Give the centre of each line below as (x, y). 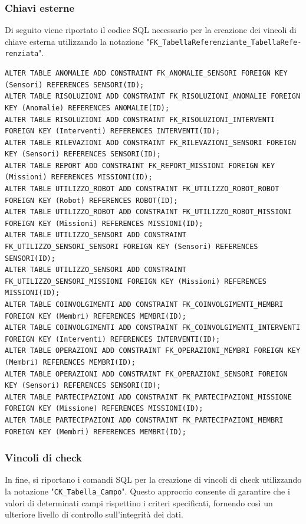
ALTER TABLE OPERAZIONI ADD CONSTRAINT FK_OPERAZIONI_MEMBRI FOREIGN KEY (153, 351)
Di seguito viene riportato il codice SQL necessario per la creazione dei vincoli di (151, 30)
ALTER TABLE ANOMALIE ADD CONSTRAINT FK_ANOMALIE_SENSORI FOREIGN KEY (146, 73)
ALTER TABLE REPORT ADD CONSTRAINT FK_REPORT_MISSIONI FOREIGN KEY (140, 166)
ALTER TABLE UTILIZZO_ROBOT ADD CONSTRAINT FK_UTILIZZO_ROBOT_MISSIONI (148, 212)
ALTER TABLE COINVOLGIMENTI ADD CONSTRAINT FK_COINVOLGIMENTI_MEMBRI (144, 304)
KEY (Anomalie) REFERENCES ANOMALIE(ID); (87, 108)
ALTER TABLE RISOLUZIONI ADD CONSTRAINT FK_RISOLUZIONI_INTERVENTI (140, 119)
